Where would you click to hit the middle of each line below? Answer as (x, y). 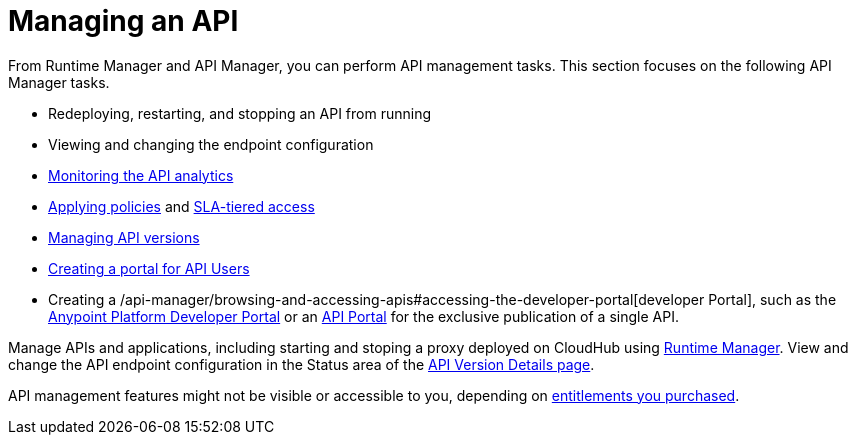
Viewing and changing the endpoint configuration (211, 144)
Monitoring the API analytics (141, 175)
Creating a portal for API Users (149, 268)
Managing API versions (124, 237)
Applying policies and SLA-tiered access (181, 206)
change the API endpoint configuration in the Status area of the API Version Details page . (301, 364)
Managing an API (123, 21)
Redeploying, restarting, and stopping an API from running (239, 113)
